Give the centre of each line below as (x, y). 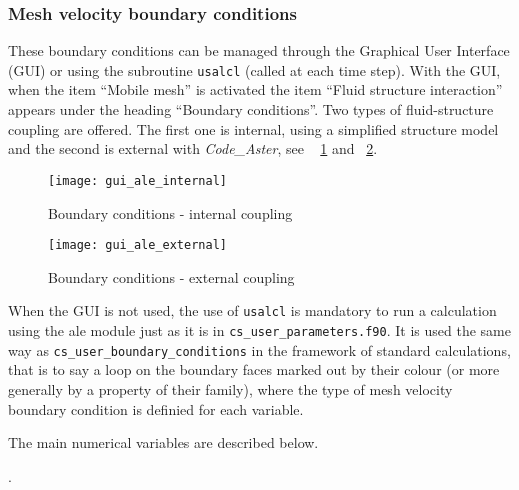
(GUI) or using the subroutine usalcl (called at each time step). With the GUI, (254, 69)
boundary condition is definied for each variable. (156, 408)
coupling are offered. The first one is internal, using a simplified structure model (253, 128)
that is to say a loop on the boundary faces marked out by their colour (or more (254, 369)
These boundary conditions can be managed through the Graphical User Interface (259, 50)
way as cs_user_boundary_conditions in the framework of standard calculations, (259, 349)
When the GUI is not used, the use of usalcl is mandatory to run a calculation (252, 310)
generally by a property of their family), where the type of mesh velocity (230, 388)
